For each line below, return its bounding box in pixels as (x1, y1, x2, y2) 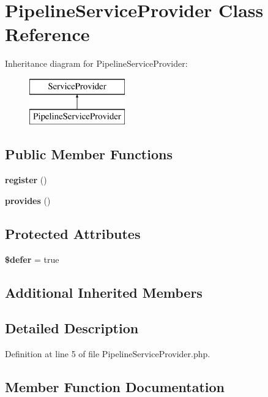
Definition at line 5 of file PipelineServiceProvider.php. (5, 347, 210, 360)
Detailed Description (5, 319, 139, 338)
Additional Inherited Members (5, 282, 203, 301)
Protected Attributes (5, 224, 141, 243)
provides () (5, 194, 51, 206)
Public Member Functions (5, 145, 173, 164)
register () (5, 173, 47, 186)
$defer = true (5, 252, 59, 265)
